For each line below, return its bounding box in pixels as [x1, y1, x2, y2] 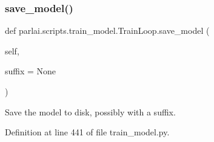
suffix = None [5, 65, 56, 77]
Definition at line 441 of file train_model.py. [5, 126, 170, 138]
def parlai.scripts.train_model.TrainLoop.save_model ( [5, 24, 210, 37]
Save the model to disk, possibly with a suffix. [5, 105, 176, 118]
